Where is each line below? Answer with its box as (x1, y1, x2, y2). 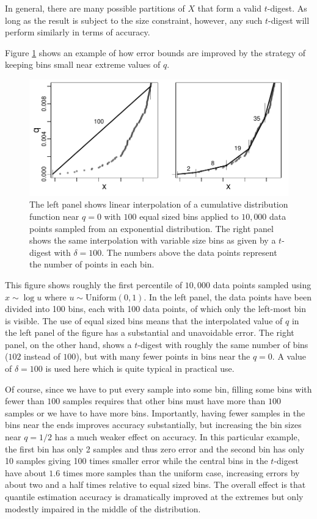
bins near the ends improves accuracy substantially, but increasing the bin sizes (5, 418, 302, 431)
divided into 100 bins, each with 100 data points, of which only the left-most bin (5, 302, 306, 315)
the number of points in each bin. (29, 258, 155, 270)
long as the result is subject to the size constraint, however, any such (5, 13, 263, 26)
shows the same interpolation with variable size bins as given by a (29, 234, 276, 247)
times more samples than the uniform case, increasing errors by (62, 466, 300, 479)
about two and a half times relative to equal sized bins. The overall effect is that (5, 478, 306, 491)
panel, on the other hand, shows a (5, 338, 132, 350)
